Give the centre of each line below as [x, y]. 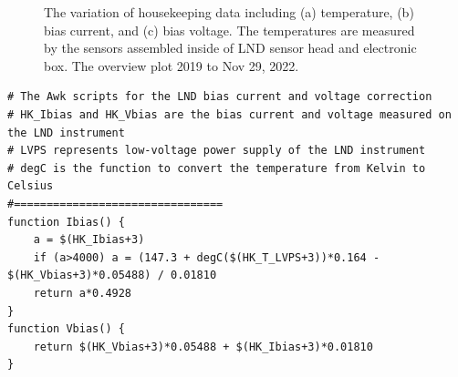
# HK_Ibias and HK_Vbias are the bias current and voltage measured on [229, 114]
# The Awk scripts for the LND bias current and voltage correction [220, 97]
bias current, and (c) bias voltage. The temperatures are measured [229, 30]
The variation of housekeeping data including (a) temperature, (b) [229, 12]
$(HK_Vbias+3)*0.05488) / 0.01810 [112, 275]
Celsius [31, 186]
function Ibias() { [66, 222]
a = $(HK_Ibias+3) [89, 240]
